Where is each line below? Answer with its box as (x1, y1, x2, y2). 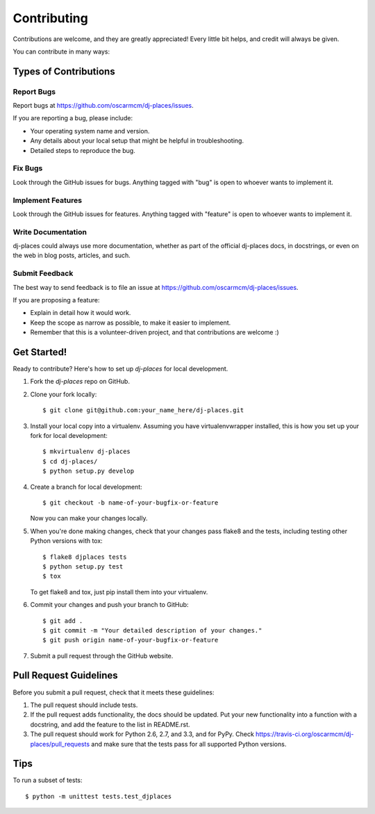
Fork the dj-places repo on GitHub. (30, 377, 130, 386)
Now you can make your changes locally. (30, 514, 148, 523)
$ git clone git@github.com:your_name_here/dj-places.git (42, 407, 244, 414)
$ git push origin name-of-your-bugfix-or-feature (42, 636, 219, 644)
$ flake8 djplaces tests (42, 553, 127, 561)
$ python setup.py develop (42, 467, 135, 475)
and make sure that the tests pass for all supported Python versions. (91, 740, 287, 748)
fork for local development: (30, 432, 108, 440)
